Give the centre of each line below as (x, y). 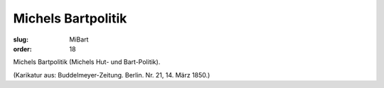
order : (22, 49)
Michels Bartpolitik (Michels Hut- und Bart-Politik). (87, 62)
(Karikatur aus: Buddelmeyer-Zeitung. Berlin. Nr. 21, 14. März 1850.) (112, 75)
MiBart (79, 39)
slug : (21, 39)
